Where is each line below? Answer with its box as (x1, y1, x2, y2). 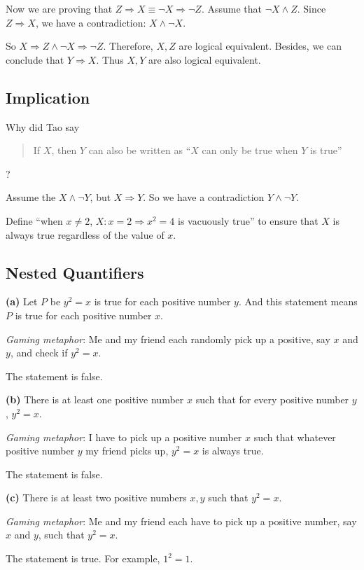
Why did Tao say (6, 119, 80, 134)
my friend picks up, (85, 443, 169, 458)
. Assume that (201, 1, 262, 15)
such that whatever (253, 429, 336, 444)
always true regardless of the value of (6, 227, 164, 242)
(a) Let (6, 294, 38, 309)
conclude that (6, 52, 64, 67)
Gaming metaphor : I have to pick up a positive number (6, 429, 242, 444)
